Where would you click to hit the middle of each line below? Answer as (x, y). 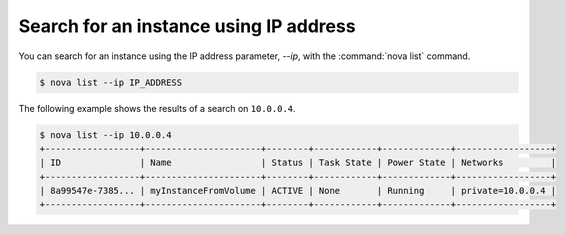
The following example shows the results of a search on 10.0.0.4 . (157, 108)
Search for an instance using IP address (187, 26)
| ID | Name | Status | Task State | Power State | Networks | (298, 163)
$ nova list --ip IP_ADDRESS (111, 82)
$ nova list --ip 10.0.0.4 (105, 134)
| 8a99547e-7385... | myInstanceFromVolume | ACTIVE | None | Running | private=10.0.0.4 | (298, 191)
